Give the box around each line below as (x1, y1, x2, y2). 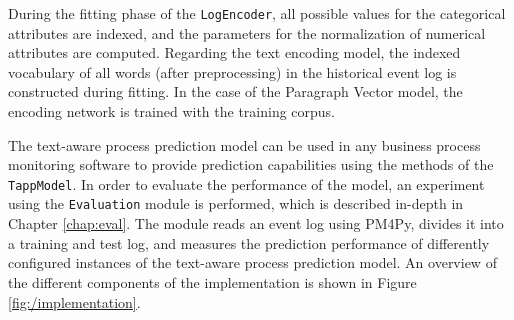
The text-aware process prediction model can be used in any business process (8, 134, 481, 155)
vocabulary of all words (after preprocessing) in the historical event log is (8, 61, 457, 82)
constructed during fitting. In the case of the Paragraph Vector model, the (8, 81, 463, 102)
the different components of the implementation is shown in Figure (8, 271, 417, 292)
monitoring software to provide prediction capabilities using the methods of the (8, 154, 494, 175)
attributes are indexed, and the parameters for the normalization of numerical (8, 22, 486, 43)
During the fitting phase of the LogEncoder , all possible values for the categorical (8, 3, 506, 23)
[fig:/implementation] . (8, 291, 141, 312)
